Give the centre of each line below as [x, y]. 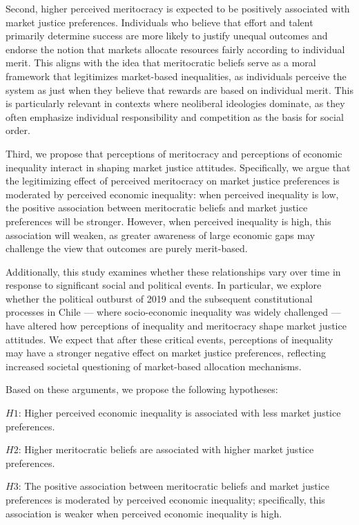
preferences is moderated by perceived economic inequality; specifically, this [165, 499]
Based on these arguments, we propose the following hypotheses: [142, 389]
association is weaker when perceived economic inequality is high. [144, 513]
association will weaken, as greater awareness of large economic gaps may [161, 235]
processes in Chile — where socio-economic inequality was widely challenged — [173, 312]
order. [18, 130]
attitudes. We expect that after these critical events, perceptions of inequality [169, 339]
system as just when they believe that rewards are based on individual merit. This [179, 89]
